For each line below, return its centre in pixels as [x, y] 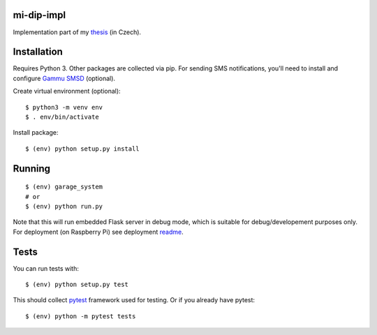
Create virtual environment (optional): [67, 91]
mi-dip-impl [39, 15]
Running [32, 169]
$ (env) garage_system [64, 187]
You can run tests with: [46, 268]
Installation [38, 52]
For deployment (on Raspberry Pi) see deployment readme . [98, 232]
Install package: [36, 133]
